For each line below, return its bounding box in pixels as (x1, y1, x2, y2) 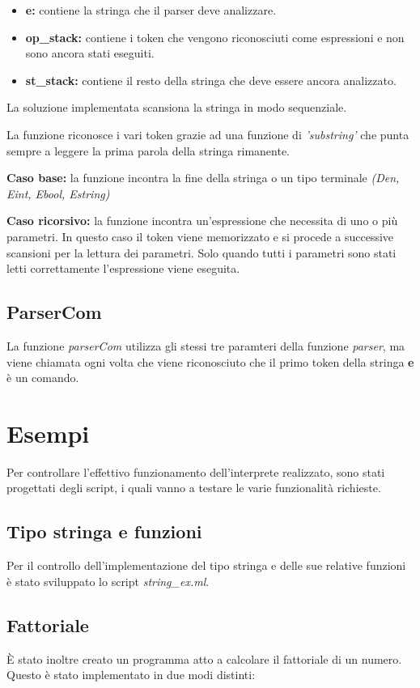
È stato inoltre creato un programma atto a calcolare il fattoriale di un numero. (6, 650, 402, 667)
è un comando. (6, 369, 79, 386)
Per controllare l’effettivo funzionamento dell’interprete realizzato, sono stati (6, 463, 385, 480)
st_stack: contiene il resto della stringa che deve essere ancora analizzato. (25, 71, 397, 88)
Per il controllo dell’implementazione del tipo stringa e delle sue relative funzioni (6, 557, 406, 574)
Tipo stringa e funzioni (6, 519, 202, 544)
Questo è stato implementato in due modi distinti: (6, 666, 256, 683)
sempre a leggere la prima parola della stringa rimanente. (6, 142, 290, 159)
